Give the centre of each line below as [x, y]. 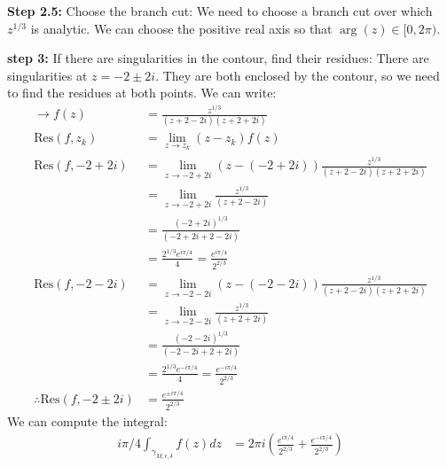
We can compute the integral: [87, 420]
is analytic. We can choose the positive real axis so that [181, 28]
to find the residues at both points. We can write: [142, 93]
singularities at [47, 75]
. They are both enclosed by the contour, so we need [298, 75]
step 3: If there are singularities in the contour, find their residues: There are [218, 58]
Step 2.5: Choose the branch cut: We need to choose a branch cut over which [220, 11]
